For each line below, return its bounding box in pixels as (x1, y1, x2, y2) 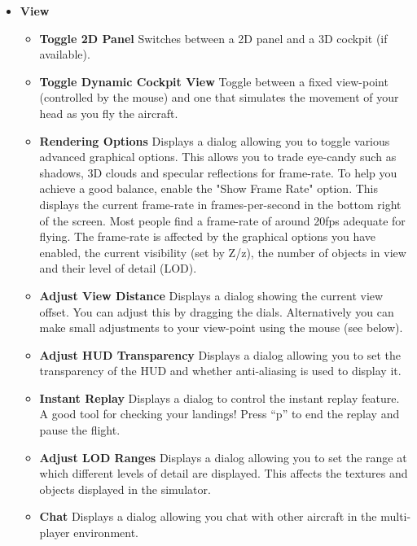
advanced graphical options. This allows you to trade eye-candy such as (39, 148, 397, 165)
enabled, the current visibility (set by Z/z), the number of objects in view (39, 243, 406, 260)
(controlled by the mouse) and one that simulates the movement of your (39, 89, 399, 106)
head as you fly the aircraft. (39, 104, 178, 121)
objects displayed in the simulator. (39, 480, 211, 497)
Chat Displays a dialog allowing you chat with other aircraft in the (39, 508, 377, 525)
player (39, 524, 70, 541)
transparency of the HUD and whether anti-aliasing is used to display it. (39, 362, 402, 379)
